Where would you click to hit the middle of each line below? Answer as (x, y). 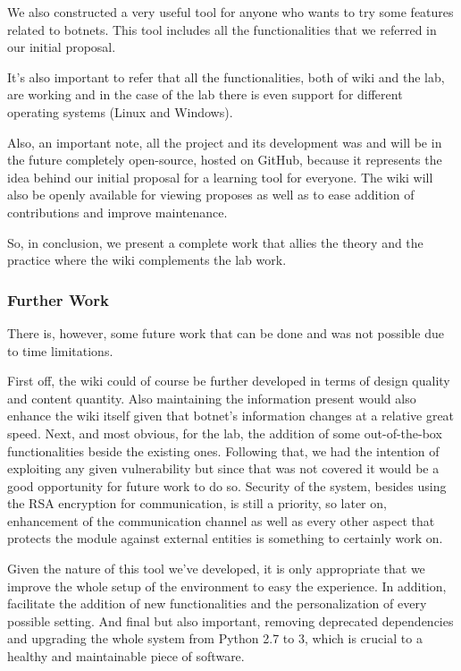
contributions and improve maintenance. (117, 212)
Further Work (58, 299)
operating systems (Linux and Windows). (120, 111)
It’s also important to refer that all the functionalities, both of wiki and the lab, (226, 76)
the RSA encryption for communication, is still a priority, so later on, (197, 503)
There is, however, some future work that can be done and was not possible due (226, 332)
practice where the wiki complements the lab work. (147, 260)
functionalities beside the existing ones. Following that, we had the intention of (223, 450)
